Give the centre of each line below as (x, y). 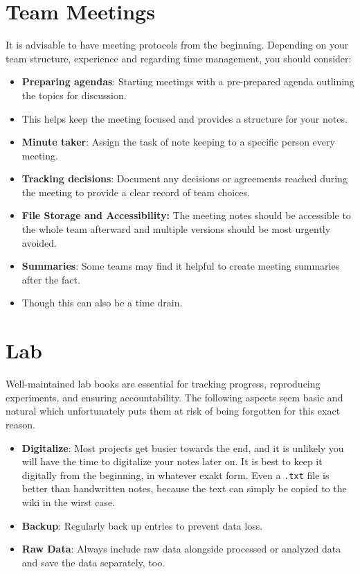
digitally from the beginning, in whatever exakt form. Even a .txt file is (175, 475)
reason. (20, 424)
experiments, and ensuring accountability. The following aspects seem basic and (174, 397)
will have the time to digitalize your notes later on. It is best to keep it (172, 461)
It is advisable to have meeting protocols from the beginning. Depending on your (177, 45)
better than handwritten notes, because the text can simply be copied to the (184, 488)
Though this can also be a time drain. (102, 303)
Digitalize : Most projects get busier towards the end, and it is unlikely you (183, 447)
